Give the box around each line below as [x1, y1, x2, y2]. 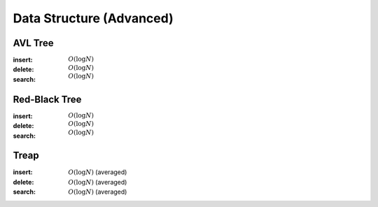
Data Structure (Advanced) [13, 10, 174, 26]
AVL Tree [13, 37, 54, 49]
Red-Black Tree [13, 93, 82, 105]
